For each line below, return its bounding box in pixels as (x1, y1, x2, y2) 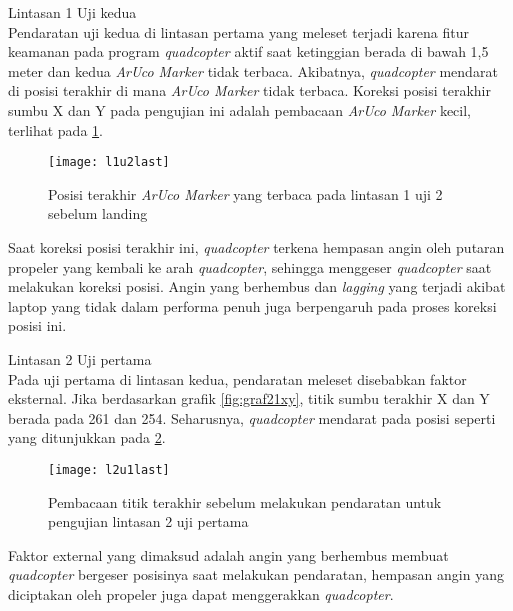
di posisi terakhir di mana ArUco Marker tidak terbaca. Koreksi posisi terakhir (8, 80, 491, 101)
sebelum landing (48, 203, 148, 224)
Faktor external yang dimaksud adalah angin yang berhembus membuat (8, 544, 449, 565)
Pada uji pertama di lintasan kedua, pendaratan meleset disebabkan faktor (8, 368, 467, 389)
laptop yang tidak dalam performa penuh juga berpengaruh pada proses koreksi (8, 295, 497, 316)
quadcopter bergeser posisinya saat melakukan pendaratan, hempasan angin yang (8, 564, 504, 585)
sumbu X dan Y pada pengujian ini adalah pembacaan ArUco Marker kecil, (8, 99, 471, 120)
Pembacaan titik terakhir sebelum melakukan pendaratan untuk (48, 491, 442, 512)
